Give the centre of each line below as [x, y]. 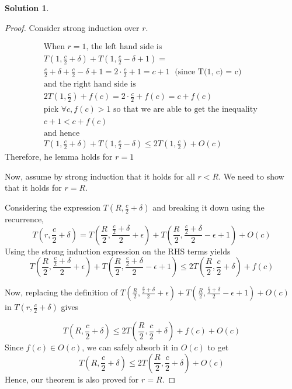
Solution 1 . [27, 8]
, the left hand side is [124, 47]
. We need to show [251, 176]
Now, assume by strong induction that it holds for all [100, 176]
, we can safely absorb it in [130, 347]
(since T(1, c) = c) [208, 72]
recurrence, [25, 219]
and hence [62, 134]
